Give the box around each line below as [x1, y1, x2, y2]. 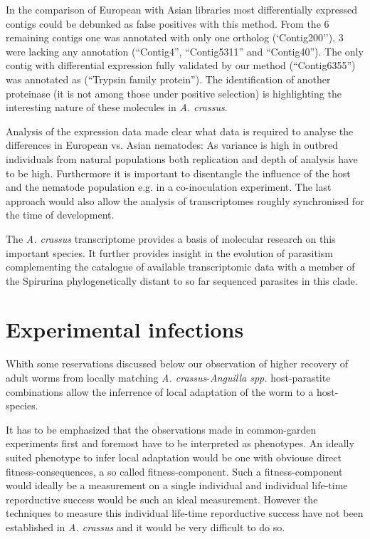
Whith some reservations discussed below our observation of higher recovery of [6, 356, 349, 371]
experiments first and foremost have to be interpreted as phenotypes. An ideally [6, 436, 354, 451]
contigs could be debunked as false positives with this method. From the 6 [6, 16, 329, 31]
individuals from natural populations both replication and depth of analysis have [6, 151, 358, 166]
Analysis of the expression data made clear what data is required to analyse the [6, 123, 354, 138]
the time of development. [6, 207, 115, 222]
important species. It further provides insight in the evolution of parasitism [6, 245, 333, 260]
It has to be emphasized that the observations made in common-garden [6, 422, 317, 436]
